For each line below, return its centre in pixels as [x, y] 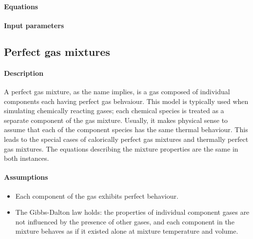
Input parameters [34, 25]
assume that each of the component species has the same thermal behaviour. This [126, 129]
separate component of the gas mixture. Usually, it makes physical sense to [116, 120]
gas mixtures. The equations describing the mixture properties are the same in [121, 148]
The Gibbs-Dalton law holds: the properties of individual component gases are [132, 212]
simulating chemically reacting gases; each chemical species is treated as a [114, 111]
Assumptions [26, 177]
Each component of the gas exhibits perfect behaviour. [97, 196]
